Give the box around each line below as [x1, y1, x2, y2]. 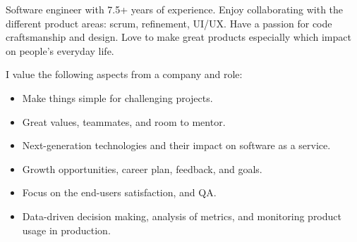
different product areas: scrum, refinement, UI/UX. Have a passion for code [6, 15, 332, 30]
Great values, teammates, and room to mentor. [22, 114, 226, 129]
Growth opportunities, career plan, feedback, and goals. [22, 161, 262, 176]
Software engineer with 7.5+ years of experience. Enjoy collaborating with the [6, 2, 344, 16]
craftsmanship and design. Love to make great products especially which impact [6, 30, 351, 44]
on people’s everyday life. [6, 43, 114, 58]
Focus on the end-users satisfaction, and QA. [22, 185, 217, 200]
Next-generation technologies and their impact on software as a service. [22, 138, 331, 153]
